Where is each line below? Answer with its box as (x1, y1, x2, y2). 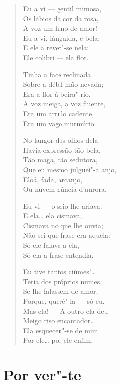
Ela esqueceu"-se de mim (23, 325, 98, 335)
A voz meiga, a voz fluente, (23, 98, 106, 109)
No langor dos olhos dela (23, 135, 98, 145)
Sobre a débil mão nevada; (23, 79, 104, 89)
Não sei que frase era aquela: (23, 230, 111, 240)
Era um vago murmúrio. (23, 118, 96, 128)
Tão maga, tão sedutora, (23, 154, 98, 165)
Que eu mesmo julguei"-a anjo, (23, 164, 117, 174)
